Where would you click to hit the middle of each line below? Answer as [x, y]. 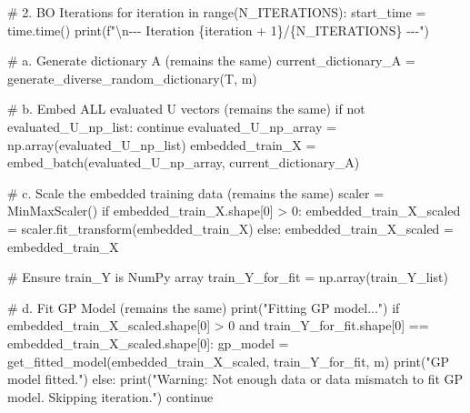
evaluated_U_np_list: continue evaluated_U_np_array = [172, 126]
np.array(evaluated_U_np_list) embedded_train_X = [162, 144]
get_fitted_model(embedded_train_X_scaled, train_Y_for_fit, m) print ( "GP [229, 361]
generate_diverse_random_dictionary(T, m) [132, 78]
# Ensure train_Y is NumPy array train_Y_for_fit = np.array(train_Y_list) [228, 277]
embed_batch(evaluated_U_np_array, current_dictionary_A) [184, 162]
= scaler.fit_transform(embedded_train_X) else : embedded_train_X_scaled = [230, 228]
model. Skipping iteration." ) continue [110, 396]
